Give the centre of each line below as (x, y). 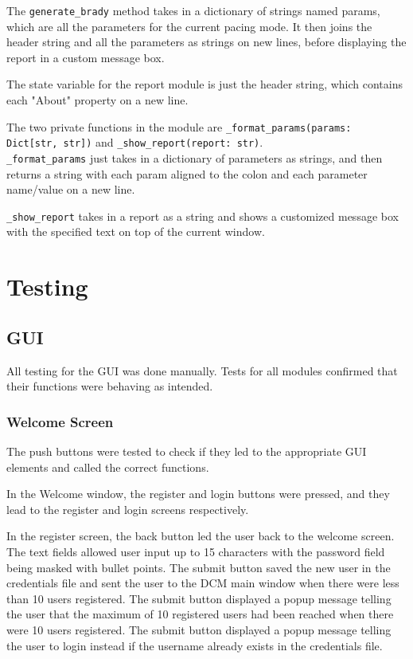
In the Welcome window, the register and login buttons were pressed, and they (198, 494)
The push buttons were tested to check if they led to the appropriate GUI (187, 451)
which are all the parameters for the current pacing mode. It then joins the (189, 26)
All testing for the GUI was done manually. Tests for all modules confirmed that (202, 370)
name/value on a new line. (71, 189)
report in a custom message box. (86, 57)
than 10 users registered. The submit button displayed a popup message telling (199, 598)
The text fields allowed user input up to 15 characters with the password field (196, 551)
